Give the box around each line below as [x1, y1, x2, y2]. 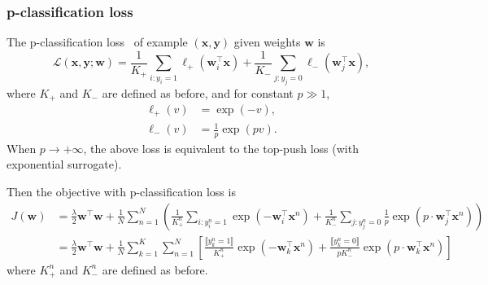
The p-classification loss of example [7, 33, 188, 50]
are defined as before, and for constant [102, 84, 294, 101]
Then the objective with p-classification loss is [7, 183, 236, 200]
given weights [233, 33, 301, 50]
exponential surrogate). [7, 156, 122, 173]
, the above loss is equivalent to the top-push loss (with [83, 139, 359, 156]
